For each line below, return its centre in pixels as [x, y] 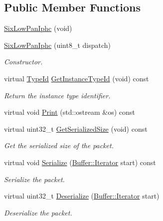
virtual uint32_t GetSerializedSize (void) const [76, 128]
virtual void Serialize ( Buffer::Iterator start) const [80, 162]
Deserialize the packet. [38, 212]
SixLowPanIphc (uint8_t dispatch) [58, 45]
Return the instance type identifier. [57, 95]
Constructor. [23, 62]
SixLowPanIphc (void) [38, 28]
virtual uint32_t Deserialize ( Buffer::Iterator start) [82, 196]
